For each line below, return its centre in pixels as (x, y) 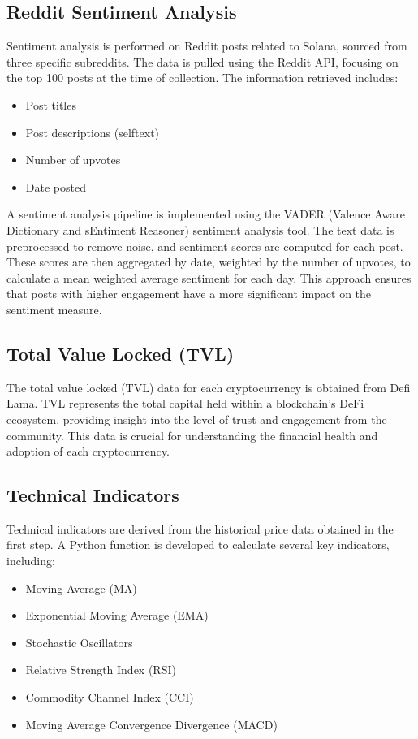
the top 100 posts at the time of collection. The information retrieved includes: (203, 78)
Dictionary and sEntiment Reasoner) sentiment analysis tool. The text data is (200, 229)
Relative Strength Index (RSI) (101, 670)
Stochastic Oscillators (79, 642)
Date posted (56, 186)
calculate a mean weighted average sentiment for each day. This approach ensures (209, 277)
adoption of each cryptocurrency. (88, 451)
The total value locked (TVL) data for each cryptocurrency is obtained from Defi (209, 387)
